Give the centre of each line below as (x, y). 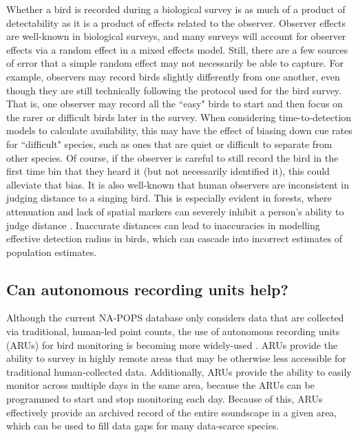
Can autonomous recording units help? (147, 289)
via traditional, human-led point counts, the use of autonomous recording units (173, 331)
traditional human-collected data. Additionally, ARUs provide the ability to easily (179, 371)
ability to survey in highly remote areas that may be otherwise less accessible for (176, 358)
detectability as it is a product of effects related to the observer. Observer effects (176, 22)
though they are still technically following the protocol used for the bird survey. (174, 90)
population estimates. (52, 252)
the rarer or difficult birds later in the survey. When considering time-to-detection (179, 117)
